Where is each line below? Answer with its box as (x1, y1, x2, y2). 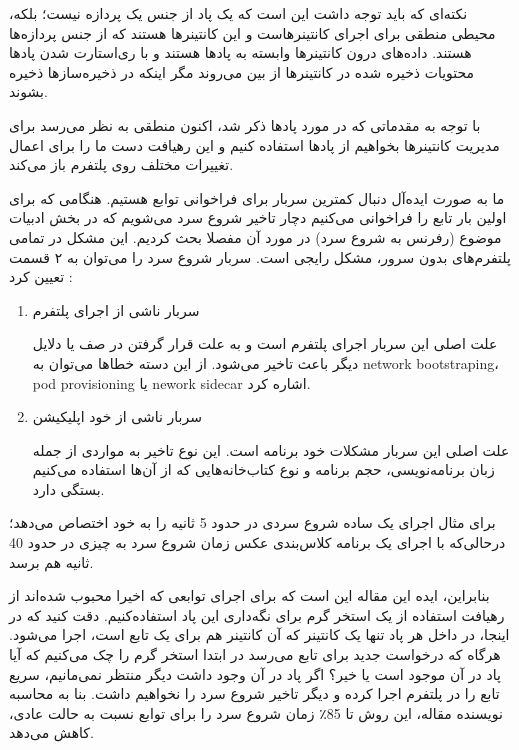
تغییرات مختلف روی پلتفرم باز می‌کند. (9, 154, 234, 175)
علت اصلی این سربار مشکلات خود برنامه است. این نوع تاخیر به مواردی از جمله (32, 439, 510, 460)
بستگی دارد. (32, 478, 105, 499)
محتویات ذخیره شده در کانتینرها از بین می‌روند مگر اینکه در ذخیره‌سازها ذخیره (9, 61, 475, 82)
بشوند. (9, 81, 48, 102)
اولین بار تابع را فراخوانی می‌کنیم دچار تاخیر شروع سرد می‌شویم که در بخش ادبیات (9, 207, 507, 228)
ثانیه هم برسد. (9, 551, 94, 572)
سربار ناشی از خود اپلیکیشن (32, 406, 202, 427)
